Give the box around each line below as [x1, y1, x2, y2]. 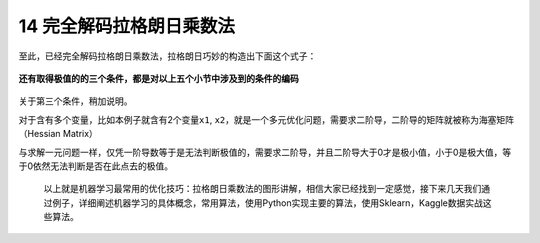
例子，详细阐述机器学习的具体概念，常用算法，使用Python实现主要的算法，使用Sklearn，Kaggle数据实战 [51, 196, 484, 209]
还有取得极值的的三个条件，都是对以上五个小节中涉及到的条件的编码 [18, 72, 299, 84]
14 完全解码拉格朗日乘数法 [18, 15, 235, 37]
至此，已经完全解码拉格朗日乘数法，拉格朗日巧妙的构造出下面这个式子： [18, 50, 317, 62]
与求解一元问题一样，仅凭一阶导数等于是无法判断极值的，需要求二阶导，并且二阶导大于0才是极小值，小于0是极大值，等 [18, 146, 512, 158]
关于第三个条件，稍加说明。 [18, 95, 133, 107]
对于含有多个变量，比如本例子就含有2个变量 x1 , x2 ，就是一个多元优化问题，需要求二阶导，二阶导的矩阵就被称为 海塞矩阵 [18, 113, 515, 125]
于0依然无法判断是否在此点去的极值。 [18, 160, 174, 172]
